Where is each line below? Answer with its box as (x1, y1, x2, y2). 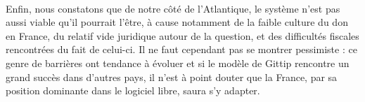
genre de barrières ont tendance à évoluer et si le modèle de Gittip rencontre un (6, 55, 350, 70)
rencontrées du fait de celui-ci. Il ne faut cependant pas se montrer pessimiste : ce (6, 42, 357, 57)
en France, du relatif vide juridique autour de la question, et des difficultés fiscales (6, 28, 359, 43)
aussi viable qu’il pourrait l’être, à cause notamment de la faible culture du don (6, 15, 348, 29)
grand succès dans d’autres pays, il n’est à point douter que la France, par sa (6, 69, 338, 84)
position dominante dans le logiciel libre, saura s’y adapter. (6, 83, 260, 98)
